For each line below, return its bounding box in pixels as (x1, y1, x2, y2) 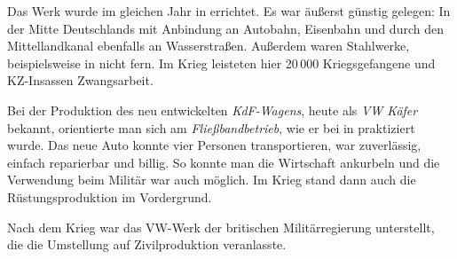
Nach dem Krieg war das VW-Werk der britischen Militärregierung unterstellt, (7, 217, 435, 236)
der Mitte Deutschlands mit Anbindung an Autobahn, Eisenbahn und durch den (7, 19, 444, 37)
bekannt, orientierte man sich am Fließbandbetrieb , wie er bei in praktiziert (7, 118, 415, 137)
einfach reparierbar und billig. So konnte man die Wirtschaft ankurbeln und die (7, 153, 440, 171)
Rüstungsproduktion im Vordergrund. (7, 187, 212, 206)
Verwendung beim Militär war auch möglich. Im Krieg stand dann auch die (7, 170, 416, 189)
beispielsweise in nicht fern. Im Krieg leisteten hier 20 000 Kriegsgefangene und (7, 53, 436, 72)
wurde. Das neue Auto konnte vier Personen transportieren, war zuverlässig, (7, 136, 422, 154)
